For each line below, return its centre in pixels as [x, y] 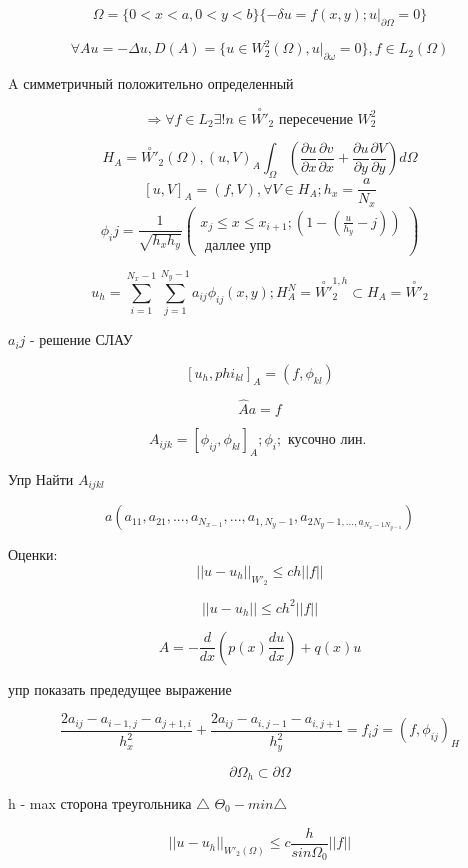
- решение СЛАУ [81, 339]
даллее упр [238, 245]
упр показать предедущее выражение [120, 688]
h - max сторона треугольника [100, 803]
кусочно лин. [327, 440]
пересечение [315, 119]
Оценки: [33, 554]
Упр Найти [41, 478]
